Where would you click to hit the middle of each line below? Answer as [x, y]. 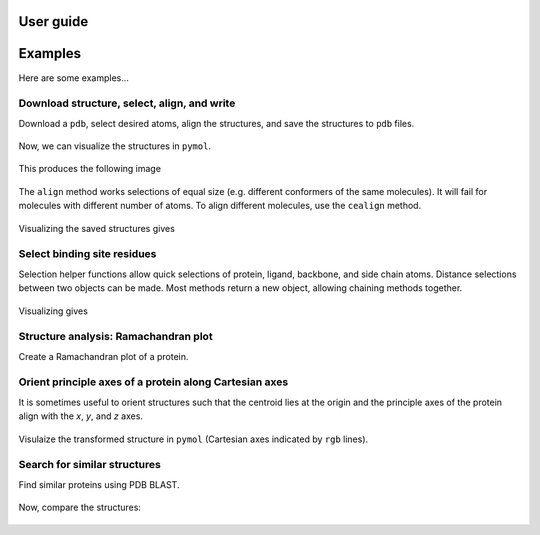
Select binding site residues [87, 254]
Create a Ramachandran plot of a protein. [103, 356]
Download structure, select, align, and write [127, 103]
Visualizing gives [53, 311]
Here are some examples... [74, 77]
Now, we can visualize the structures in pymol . [115, 146]
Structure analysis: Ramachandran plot [116, 337]
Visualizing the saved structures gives [96, 228]
